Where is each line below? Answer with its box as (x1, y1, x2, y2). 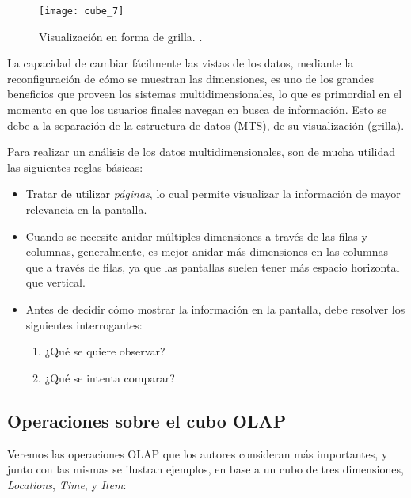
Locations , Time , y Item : (7, 476, 127, 492)
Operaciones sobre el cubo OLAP (7, 408, 287, 432)
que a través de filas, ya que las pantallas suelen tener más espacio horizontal (25, 258, 400, 275)
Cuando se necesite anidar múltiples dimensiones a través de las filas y (25, 227, 367, 244)
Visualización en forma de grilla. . (39, 28, 203, 44)
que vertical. (25, 274, 86, 291)
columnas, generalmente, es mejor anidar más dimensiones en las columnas (25, 243, 388, 260)
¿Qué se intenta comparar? (44, 369, 175, 386)
